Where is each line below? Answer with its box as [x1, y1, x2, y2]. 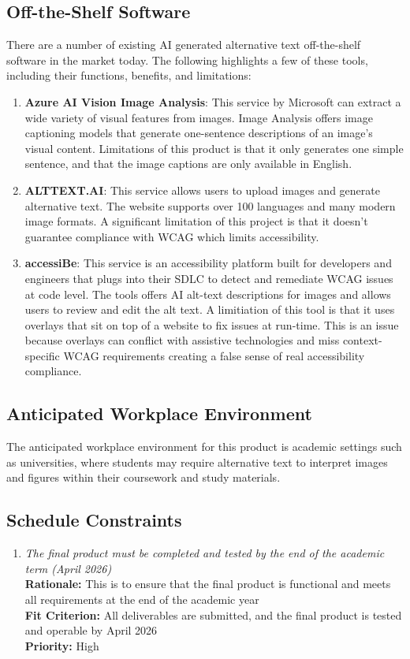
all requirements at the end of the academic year [24, 591, 259, 608]
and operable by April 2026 [24, 622, 158, 639]
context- [342, 332, 382, 348]
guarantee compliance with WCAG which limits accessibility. [24, 228, 319, 244]
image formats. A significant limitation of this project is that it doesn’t [24, 213, 368, 229]
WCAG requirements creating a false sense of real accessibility [63, 347, 365, 363]
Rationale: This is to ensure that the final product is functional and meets [24, 575, 391, 592]
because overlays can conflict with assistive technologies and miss [24, 332, 340, 348]
